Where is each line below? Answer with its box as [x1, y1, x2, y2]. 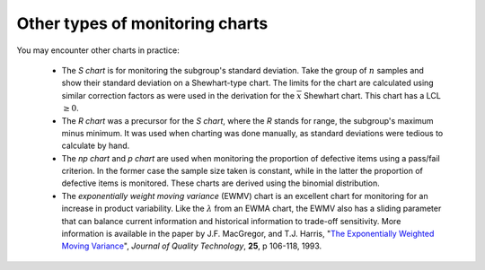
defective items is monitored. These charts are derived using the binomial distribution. [61, 178, 381, 188]
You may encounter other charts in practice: [16, 45, 180, 56]
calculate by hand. [61, 140, 130, 152]
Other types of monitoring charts [16, 13, 269, 33]
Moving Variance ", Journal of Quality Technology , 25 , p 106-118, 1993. [61, 240, 322, 251]
